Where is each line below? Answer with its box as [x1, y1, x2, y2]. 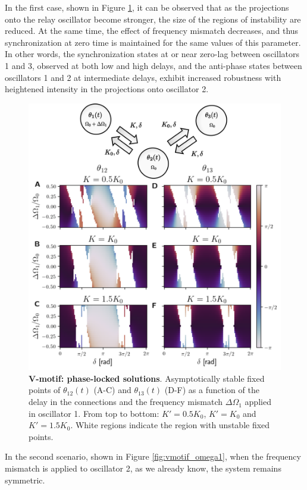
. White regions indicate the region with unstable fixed [70, 419, 270, 431]
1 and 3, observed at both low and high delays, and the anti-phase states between [5, 59, 302, 71]
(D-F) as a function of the [164, 384, 259, 396]
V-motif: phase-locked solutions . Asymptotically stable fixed [29, 372, 265, 384]
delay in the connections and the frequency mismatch [29, 395, 223, 408]
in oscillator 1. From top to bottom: [29, 407, 159, 419]
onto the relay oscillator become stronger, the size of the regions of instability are [5, 12, 301, 25]
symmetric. [5, 473, 45, 486]
